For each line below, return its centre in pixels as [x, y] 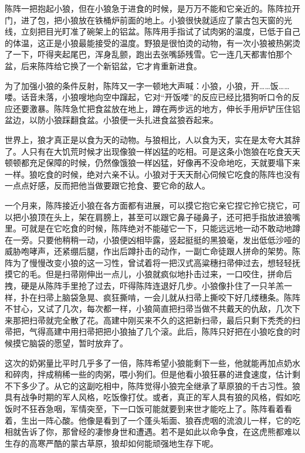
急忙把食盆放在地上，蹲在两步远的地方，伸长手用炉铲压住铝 [185, 108]
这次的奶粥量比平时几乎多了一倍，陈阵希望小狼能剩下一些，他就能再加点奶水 [152, 362]
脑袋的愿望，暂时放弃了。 [78, 343]
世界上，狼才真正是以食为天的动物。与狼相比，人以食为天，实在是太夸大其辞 [152, 139]
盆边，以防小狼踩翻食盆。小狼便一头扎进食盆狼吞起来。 [111, 120]
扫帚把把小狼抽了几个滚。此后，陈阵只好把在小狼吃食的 [185, 331]
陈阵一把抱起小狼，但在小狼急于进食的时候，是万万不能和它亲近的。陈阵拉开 [152, 8]
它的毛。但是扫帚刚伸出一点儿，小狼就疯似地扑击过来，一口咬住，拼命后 [152, 274]
